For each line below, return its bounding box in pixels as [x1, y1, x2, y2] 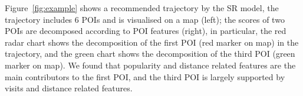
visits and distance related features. [5, 82, 133, 94]
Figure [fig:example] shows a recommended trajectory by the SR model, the [5, 2, 279, 13]
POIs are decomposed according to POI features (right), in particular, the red [5, 25, 286, 37]
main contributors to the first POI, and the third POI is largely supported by [5, 70, 285, 83]
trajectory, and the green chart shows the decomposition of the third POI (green [5, 47, 295, 60]
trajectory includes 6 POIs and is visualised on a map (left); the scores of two [5, 13, 285, 25]
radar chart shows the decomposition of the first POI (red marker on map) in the [5, 36, 299, 48]
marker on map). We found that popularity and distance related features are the [5, 59, 296, 71]
